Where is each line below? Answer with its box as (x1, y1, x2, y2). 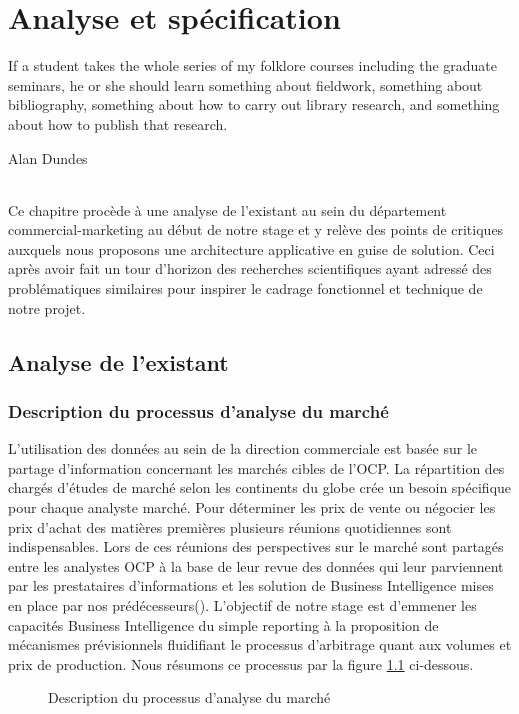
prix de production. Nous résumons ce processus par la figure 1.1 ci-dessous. (8, 653, 474, 674)
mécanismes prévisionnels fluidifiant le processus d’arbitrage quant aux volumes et (8, 634, 512, 655)
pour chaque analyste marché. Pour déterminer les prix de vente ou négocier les (8, 497, 496, 518)
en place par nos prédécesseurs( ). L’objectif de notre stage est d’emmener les (8, 595, 477, 616)
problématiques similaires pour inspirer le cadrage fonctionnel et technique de (8, 278, 483, 299)
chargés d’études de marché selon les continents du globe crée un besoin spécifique (8, 477, 512, 498)
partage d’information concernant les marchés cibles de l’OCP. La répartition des (8, 457, 505, 478)
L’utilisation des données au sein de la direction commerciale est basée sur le (8, 438, 478, 459)
